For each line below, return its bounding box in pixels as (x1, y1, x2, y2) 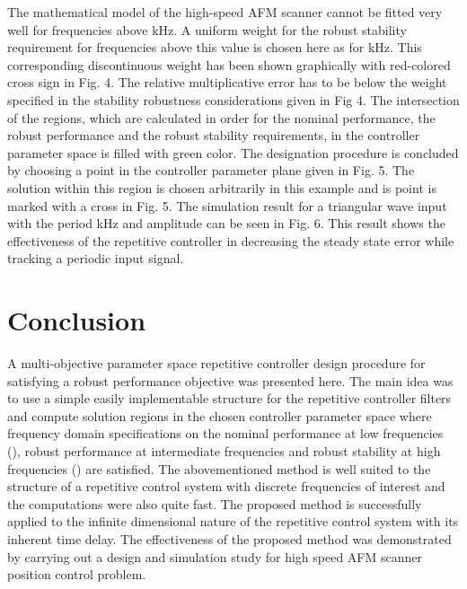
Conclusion (7, 302, 146, 338)
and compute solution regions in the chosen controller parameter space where (7, 406, 432, 425)
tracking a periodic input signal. (7, 249, 184, 268)
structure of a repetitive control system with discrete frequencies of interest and (7, 477, 445, 496)
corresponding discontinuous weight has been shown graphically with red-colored (7, 55, 451, 74)
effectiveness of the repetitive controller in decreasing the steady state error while (7, 231, 454, 250)
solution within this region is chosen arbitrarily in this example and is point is (7, 178, 436, 197)
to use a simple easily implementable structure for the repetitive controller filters (7, 389, 452, 408)
